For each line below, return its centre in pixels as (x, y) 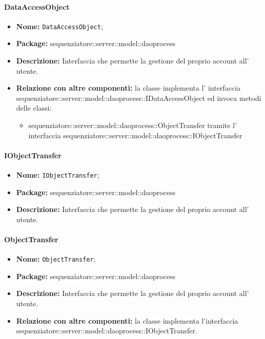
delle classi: (34, 108)
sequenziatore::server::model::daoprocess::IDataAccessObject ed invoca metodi (139, 98)
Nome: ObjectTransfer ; (56, 259)
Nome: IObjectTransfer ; (58, 175)
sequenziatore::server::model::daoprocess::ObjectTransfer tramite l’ (132, 125)
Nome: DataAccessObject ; (59, 26)
